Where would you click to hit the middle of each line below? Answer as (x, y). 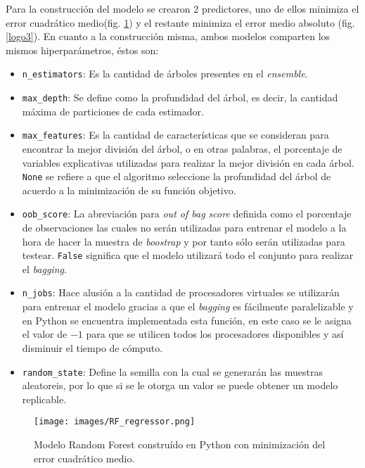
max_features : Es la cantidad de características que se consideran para (175, 135)
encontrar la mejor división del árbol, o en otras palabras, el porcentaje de (182, 148)
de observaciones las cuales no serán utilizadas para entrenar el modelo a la (184, 228)
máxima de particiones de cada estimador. (113, 111)
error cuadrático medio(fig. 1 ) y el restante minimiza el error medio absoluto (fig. (180, 22)
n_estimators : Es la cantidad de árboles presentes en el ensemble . (165, 74)
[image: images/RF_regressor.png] (115, 422)
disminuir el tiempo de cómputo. (92, 347)
